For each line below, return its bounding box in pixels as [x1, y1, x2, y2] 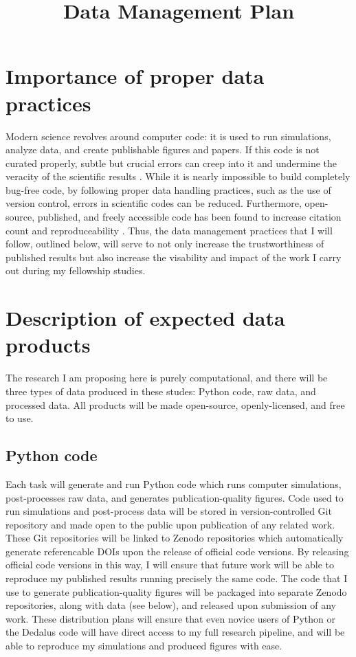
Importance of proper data [5, 62, 265, 90]
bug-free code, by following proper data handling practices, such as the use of [5, 182, 331, 197]
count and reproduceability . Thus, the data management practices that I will [5, 223, 333, 237]
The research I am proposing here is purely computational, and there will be [5, 370, 328, 385]
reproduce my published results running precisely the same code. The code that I [5, 571, 348, 586]
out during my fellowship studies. [5, 263, 146, 278]
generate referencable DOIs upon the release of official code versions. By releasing [5, 544, 349, 558]
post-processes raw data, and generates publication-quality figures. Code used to [5, 490, 344, 504]
